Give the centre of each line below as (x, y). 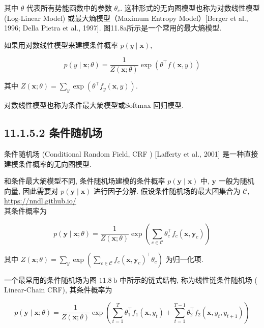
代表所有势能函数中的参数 (69, 8)
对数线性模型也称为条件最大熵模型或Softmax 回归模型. (94, 105)
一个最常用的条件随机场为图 (50, 279)
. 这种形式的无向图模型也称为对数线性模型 (190, 8)
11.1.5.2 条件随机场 (53, 132)
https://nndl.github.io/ (40, 201)
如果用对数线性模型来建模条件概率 (61, 44)
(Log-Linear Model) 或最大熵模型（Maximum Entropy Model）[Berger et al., (126, 18)
